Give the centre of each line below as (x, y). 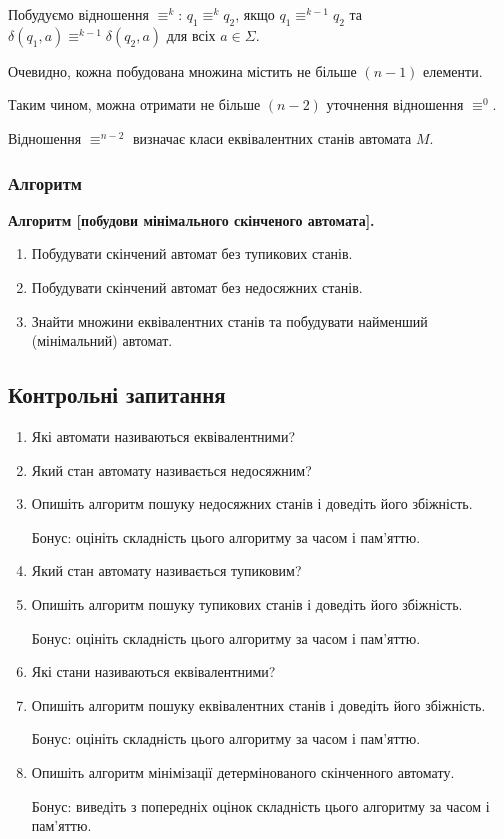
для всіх (191, 34)
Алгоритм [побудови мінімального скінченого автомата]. (191, 219)
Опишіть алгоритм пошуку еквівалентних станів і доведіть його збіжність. (258, 704)
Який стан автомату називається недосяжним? (171, 469)
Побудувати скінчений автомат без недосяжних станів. (197, 286)
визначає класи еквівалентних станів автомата (272, 137)
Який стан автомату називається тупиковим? (166, 570)
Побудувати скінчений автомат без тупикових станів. (192, 253)
